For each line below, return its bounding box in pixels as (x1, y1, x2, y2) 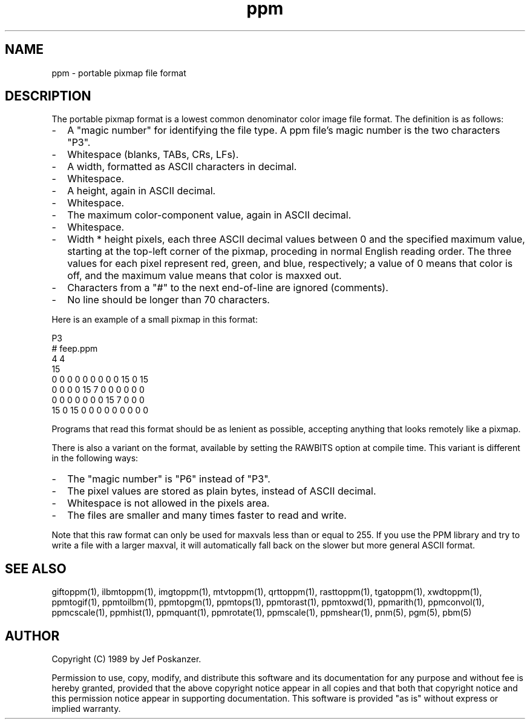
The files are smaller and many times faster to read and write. (67, 509, 347, 522)
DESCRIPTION (5, 88, 91, 104)
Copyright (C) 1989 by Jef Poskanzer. (51, 654, 201, 665)
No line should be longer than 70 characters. (67, 294, 270, 306)
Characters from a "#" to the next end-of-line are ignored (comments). (67, 281, 388, 294)
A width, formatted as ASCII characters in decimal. (67, 160, 297, 173)
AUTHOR (5, 628, 60, 643)
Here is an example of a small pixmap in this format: (51, 314, 258, 325)
